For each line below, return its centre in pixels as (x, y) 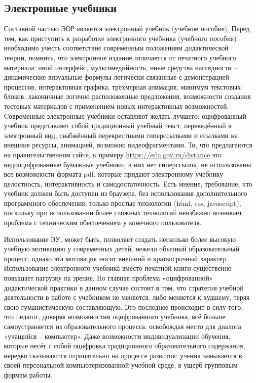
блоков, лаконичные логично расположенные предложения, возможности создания (128, 96)
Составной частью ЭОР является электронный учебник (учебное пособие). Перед (127, 28)
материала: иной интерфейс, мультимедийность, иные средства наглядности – (121, 67)
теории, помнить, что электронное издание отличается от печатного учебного (120, 57)
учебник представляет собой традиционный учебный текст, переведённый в (118, 125)
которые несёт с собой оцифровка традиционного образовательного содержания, (125, 346)
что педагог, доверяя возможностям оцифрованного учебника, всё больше (115, 316)
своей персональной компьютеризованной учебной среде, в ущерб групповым (121, 365)
